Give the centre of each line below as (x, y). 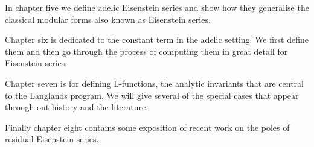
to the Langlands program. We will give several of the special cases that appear (152, 95)
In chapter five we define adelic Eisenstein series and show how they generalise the (157, 7)
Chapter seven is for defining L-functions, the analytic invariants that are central (154, 83)
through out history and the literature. (77, 107)
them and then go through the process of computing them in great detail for (146, 51)
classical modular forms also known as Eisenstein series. (108, 19)
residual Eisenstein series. (52, 139)
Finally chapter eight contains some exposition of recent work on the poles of (147, 127)
